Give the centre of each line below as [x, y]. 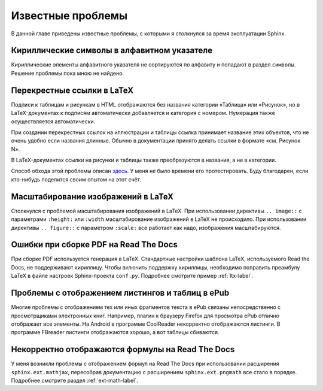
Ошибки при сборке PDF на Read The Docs [94, 245]
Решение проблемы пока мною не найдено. [68, 73]
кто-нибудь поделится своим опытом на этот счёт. [76, 179]
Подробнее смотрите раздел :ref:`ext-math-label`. [75, 381]
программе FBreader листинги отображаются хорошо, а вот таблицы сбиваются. [115, 332]
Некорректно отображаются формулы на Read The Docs [123, 349]
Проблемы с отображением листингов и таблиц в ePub [120, 293]
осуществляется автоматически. [53, 121]
